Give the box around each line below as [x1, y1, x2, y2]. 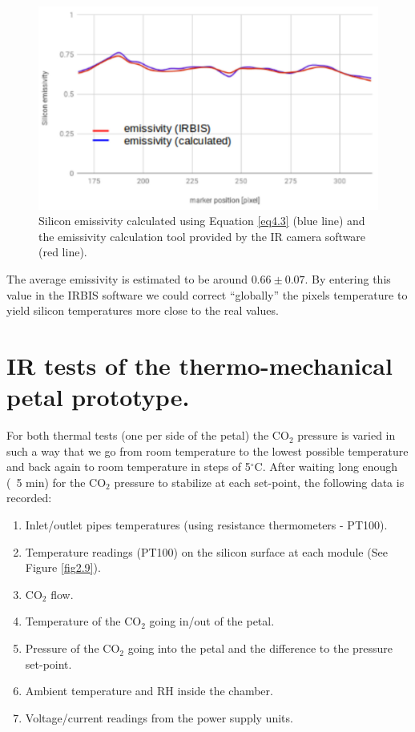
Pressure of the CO [25, 640, 120, 657]
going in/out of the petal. [149, 613, 275, 629]
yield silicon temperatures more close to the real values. [6, 302, 279, 319]
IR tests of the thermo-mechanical [6, 348, 393, 381]
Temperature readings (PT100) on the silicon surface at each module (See [25, 543, 388, 560]
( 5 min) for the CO [6, 473, 107, 490]
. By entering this [304, 271, 391, 288]
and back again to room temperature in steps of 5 [6, 458, 251, 475]
